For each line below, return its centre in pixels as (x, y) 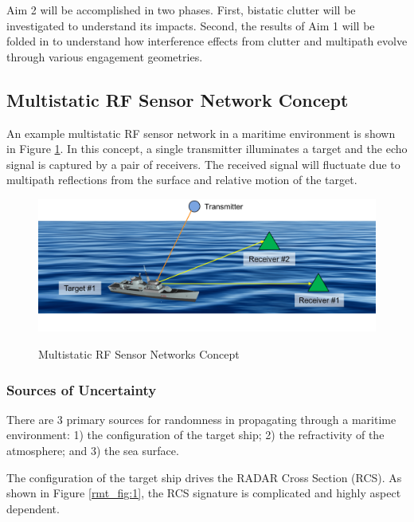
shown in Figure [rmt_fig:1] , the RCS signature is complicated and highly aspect (204, 493)
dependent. (33, 508)
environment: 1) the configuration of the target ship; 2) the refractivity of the (195, 435)
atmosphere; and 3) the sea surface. (93, 450)
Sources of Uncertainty (82, 389)
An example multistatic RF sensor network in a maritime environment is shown (201, 133)
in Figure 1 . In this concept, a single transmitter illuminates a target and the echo (207, 149)
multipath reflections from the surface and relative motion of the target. (182, 180)
